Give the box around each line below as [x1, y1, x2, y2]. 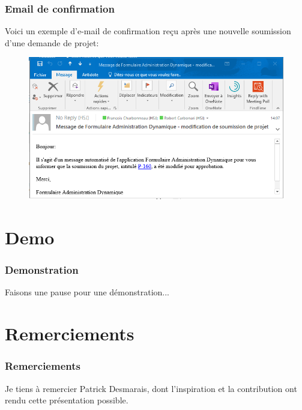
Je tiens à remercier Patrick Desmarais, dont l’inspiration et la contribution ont [5, 382, 297, 394]
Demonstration [5, 262, 79, 277]
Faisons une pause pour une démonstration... [5, 286, 170, 298]
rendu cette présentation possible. [5, 394, 128, 406]
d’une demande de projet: [5, 36, 99, 49]
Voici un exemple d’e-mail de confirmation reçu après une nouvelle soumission [5, 25, 291, 37]
